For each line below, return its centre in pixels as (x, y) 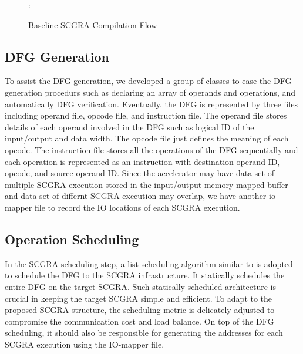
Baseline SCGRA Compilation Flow (93, 24)
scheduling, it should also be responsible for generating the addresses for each (144, 333)
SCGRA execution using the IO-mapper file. (85, 344)
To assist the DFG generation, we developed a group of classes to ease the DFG (148, 81)
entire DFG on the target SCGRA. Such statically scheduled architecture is (140, 286)
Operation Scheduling (72, 239)
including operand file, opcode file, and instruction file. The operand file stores (146, 115)
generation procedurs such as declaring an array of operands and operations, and (150, 92)
